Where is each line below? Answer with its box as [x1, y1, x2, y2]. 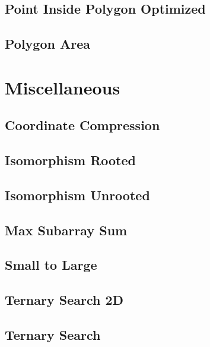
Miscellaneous [5, 75, 120, 99]
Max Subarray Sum [5, 220, 128, 239]
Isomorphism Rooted [5, 151, 136, 169]
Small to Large [5, 255, 97, 274]
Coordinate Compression [5, 116, 160, 134]
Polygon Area [5, 34, 90, 53]
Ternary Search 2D [5, 291, 124, 309]
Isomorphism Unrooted [5, 185, 150, 204]
